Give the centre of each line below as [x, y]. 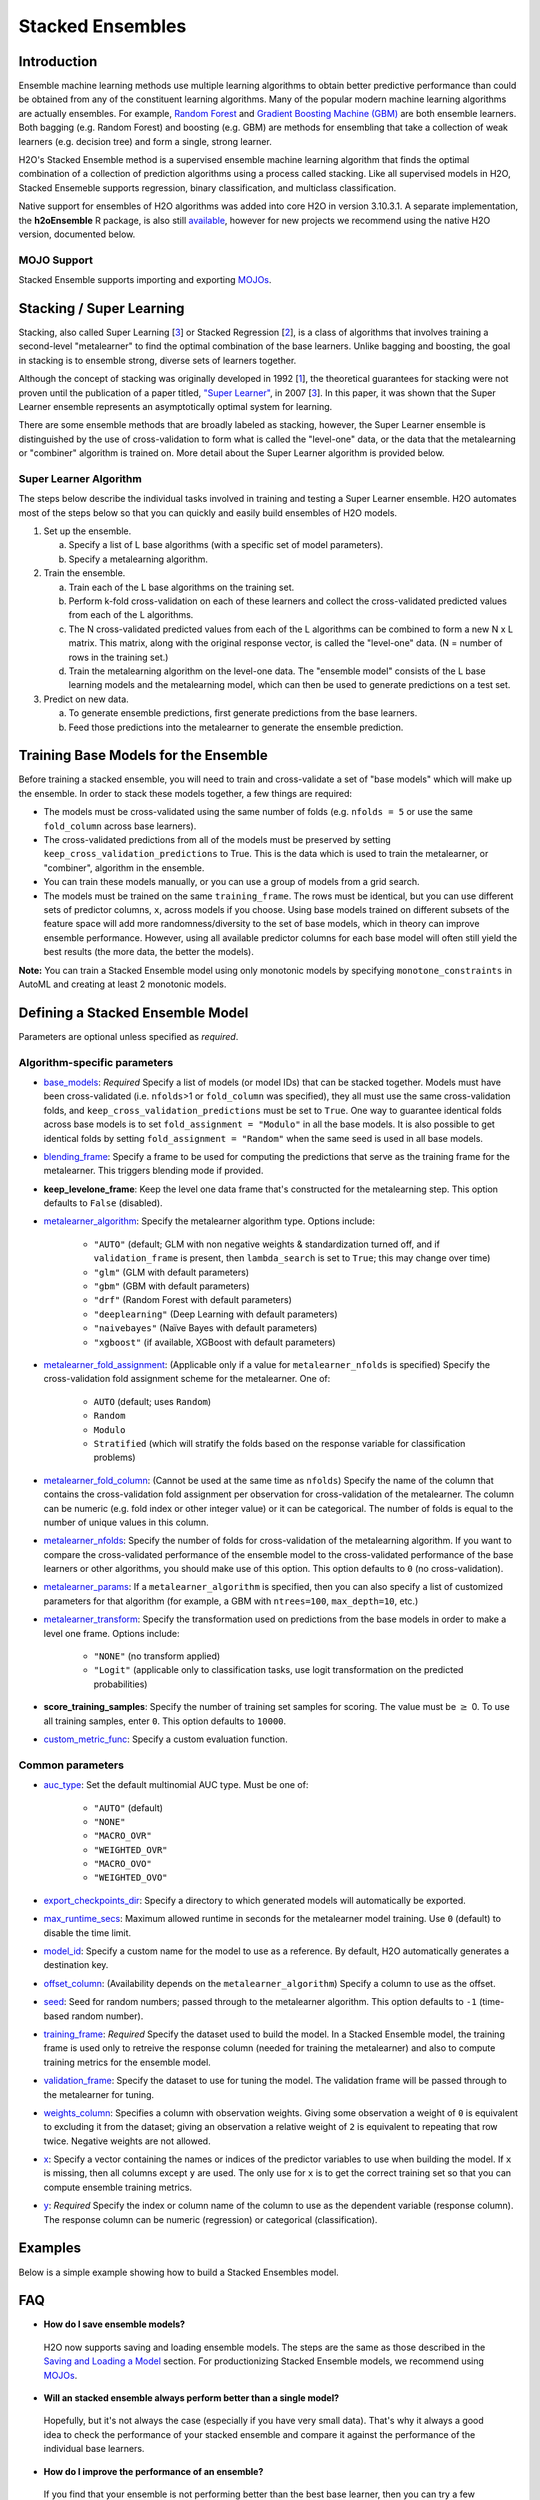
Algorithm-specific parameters [96, 1062]
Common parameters [71, 1765]
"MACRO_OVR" [122, 1836]
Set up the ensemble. [87, 531]
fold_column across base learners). [120, 826]
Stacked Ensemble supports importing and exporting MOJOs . [145, 280]
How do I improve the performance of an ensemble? [153, 2471]
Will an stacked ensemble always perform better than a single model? [191, 2398]
